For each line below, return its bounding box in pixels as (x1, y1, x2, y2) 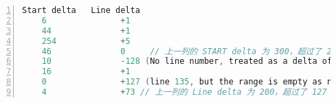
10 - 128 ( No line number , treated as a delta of (41, 56, 333, 67)
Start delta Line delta (22, 5, 140, 15)
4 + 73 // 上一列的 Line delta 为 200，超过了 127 (41, 87, 327, 97)
